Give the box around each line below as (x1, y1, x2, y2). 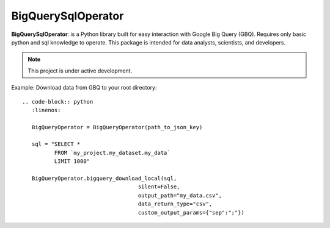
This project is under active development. (28, 67, 133, 74)
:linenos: (31, 107, 61, 113)
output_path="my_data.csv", (137, 192, 222, 199)
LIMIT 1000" (54, 158, 90, 165)
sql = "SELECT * (31, 141, 81, 148)
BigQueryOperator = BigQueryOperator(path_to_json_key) (31, 124, 203, 130)
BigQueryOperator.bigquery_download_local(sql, (31, 175, 177, 182)
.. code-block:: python (22, 98, 94, 105)
